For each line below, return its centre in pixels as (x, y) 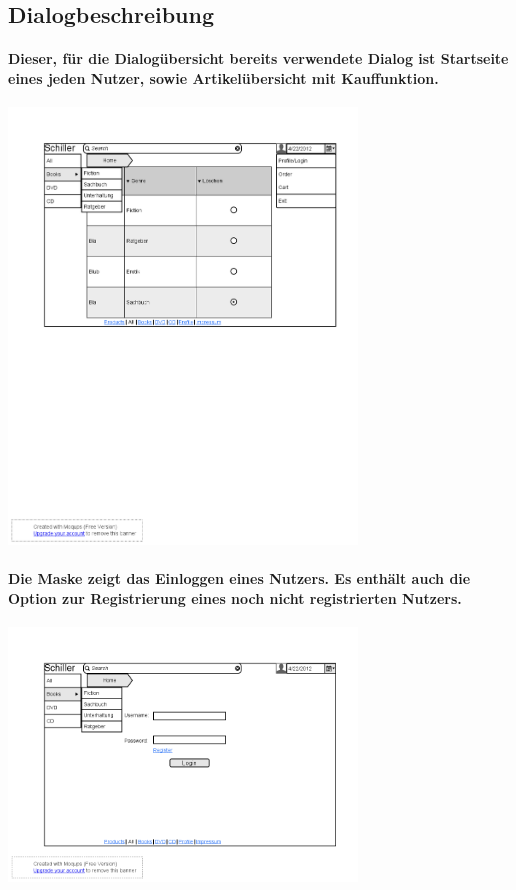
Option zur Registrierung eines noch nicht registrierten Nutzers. (235, 597)
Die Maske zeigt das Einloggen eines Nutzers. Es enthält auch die (239, 577)
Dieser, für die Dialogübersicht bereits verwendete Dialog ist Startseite (258, 58)
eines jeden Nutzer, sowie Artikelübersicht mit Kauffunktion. (223, 77)
